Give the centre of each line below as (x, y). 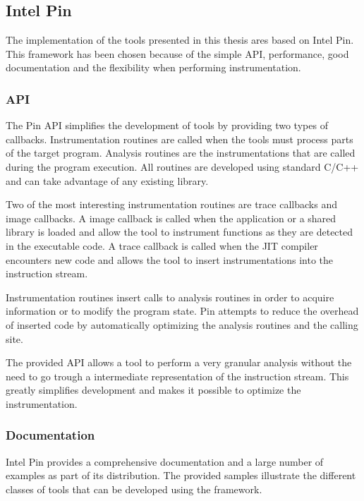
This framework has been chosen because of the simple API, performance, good (177, 53)
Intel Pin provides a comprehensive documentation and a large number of (165, 461)
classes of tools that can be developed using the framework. (134, 489)
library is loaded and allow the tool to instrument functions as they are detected (180, 232)
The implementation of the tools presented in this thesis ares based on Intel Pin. (180, 40)
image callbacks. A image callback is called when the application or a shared (171, 218)
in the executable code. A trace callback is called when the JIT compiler (162, 245)
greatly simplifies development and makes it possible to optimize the (153, 390)
